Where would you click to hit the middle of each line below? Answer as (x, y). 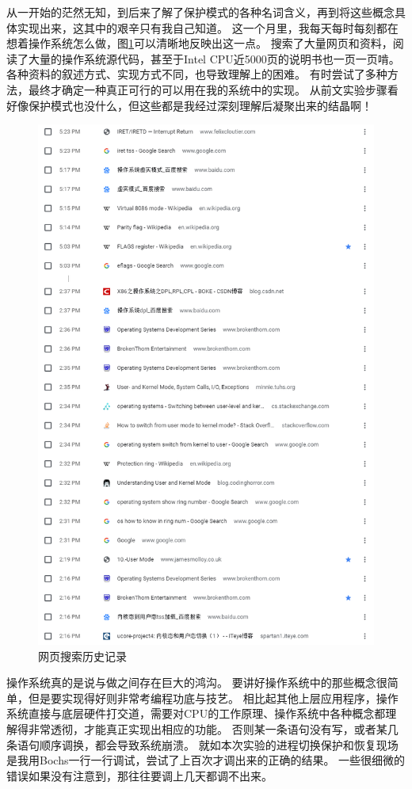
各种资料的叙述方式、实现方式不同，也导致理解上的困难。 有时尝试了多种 (197, 74)
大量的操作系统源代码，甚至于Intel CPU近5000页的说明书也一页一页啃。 (214, 58)
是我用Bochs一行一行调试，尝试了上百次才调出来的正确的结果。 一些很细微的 (206, 760)
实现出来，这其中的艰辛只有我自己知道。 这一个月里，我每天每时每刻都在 (208, 27)
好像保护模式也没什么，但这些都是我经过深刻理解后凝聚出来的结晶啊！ (189, 105)
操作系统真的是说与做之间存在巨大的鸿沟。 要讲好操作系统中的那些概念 (191, 682)
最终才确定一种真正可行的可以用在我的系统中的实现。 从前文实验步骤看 (213, 89)
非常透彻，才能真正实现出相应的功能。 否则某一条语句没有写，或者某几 (213, 728)
